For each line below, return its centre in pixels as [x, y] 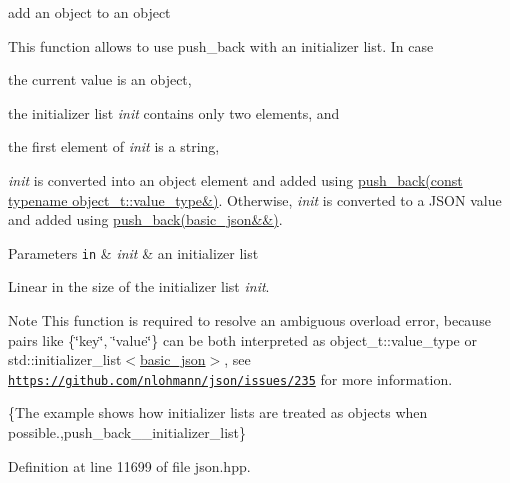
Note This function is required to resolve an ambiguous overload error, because [249, 320]
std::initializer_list [65, 359]
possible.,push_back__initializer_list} [127, 432]
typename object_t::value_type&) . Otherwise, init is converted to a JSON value [255, 199]
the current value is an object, [100, 79]
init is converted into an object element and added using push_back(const [235, 179]
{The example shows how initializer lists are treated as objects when [218, 412]
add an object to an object [89, 12]
